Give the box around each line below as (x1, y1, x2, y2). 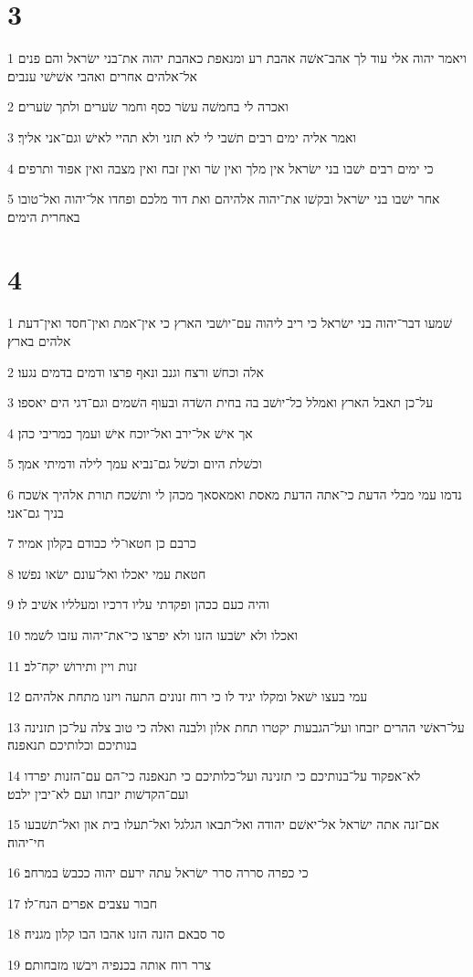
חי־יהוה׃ (7, 832, 45, 851)
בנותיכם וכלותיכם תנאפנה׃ (7, 735, 137, 754)
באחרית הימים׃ (7, 206, 80, 226)
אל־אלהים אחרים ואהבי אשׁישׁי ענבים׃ (7, 66, 197, 85)
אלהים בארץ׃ (7, 331, 71, 350)
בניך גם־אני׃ (7, 502, 64, 521)
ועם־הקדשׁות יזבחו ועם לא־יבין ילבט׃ (7, 783, 189, 803)
